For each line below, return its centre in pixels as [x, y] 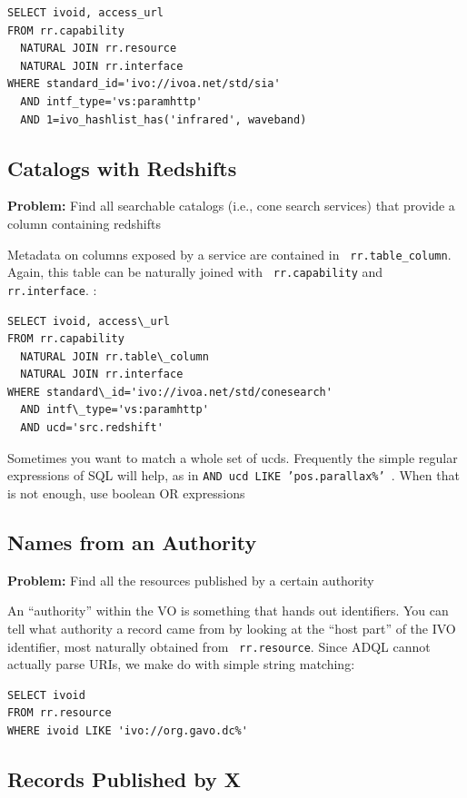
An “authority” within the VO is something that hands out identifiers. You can [228, 611]
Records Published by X [124, 778]
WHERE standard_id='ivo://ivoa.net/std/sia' [144, 84]
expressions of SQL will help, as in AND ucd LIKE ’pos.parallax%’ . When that [233, 475]
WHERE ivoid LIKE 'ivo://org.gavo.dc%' [128, 730]
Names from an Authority [132, 542]
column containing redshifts [84, 223]
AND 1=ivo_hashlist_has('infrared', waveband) [164, 119]
